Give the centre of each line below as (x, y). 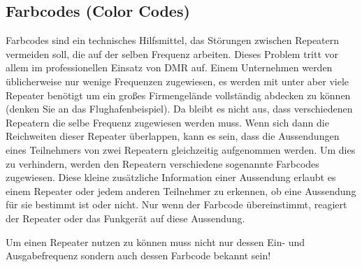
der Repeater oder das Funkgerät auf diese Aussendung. (125, 218)
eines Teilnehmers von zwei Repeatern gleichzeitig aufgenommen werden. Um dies (181, 149)
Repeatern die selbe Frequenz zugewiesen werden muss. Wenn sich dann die (167, 122)
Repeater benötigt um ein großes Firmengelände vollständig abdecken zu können (178, 95)
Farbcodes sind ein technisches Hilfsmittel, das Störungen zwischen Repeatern (173, 40)
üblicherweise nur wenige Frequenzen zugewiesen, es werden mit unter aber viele (177, 81)
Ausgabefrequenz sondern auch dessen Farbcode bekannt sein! (138, 255)
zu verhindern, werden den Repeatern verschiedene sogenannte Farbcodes (162, 163)
